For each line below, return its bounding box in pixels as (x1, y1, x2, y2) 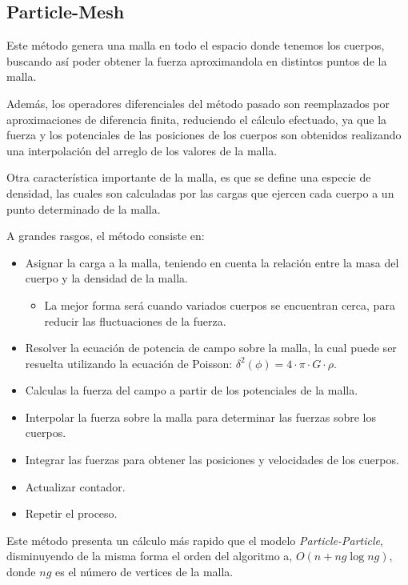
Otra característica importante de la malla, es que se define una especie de (6, 169, 371, 186)
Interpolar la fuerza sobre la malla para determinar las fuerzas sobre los (25, 408, 377, 425)
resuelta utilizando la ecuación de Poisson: (25, 355, 233, 371)
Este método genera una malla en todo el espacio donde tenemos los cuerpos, (6, 37, 385, 54)
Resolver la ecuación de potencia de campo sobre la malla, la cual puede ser (25, 339, 397, 356)
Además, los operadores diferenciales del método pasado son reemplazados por (6, 94, 390, 111)
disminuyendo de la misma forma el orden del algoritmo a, (6, 547, 293, 564)
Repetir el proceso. (25, 505, 118, 522)
